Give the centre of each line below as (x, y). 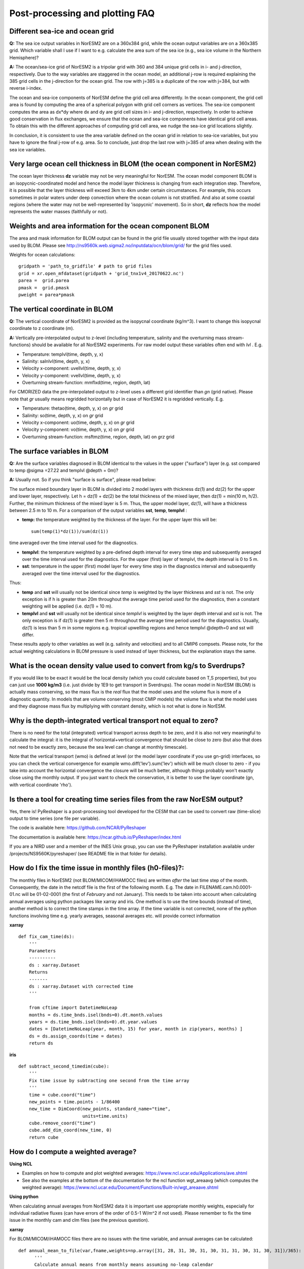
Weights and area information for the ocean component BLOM (109, 226)
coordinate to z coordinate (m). (42, 328)
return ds (41, 1043)
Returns (38, 972)
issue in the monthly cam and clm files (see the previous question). (79, 1220)
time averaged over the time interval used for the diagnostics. (73, 543)
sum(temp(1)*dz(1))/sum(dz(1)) (70, 531)
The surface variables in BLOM (59, 451)
